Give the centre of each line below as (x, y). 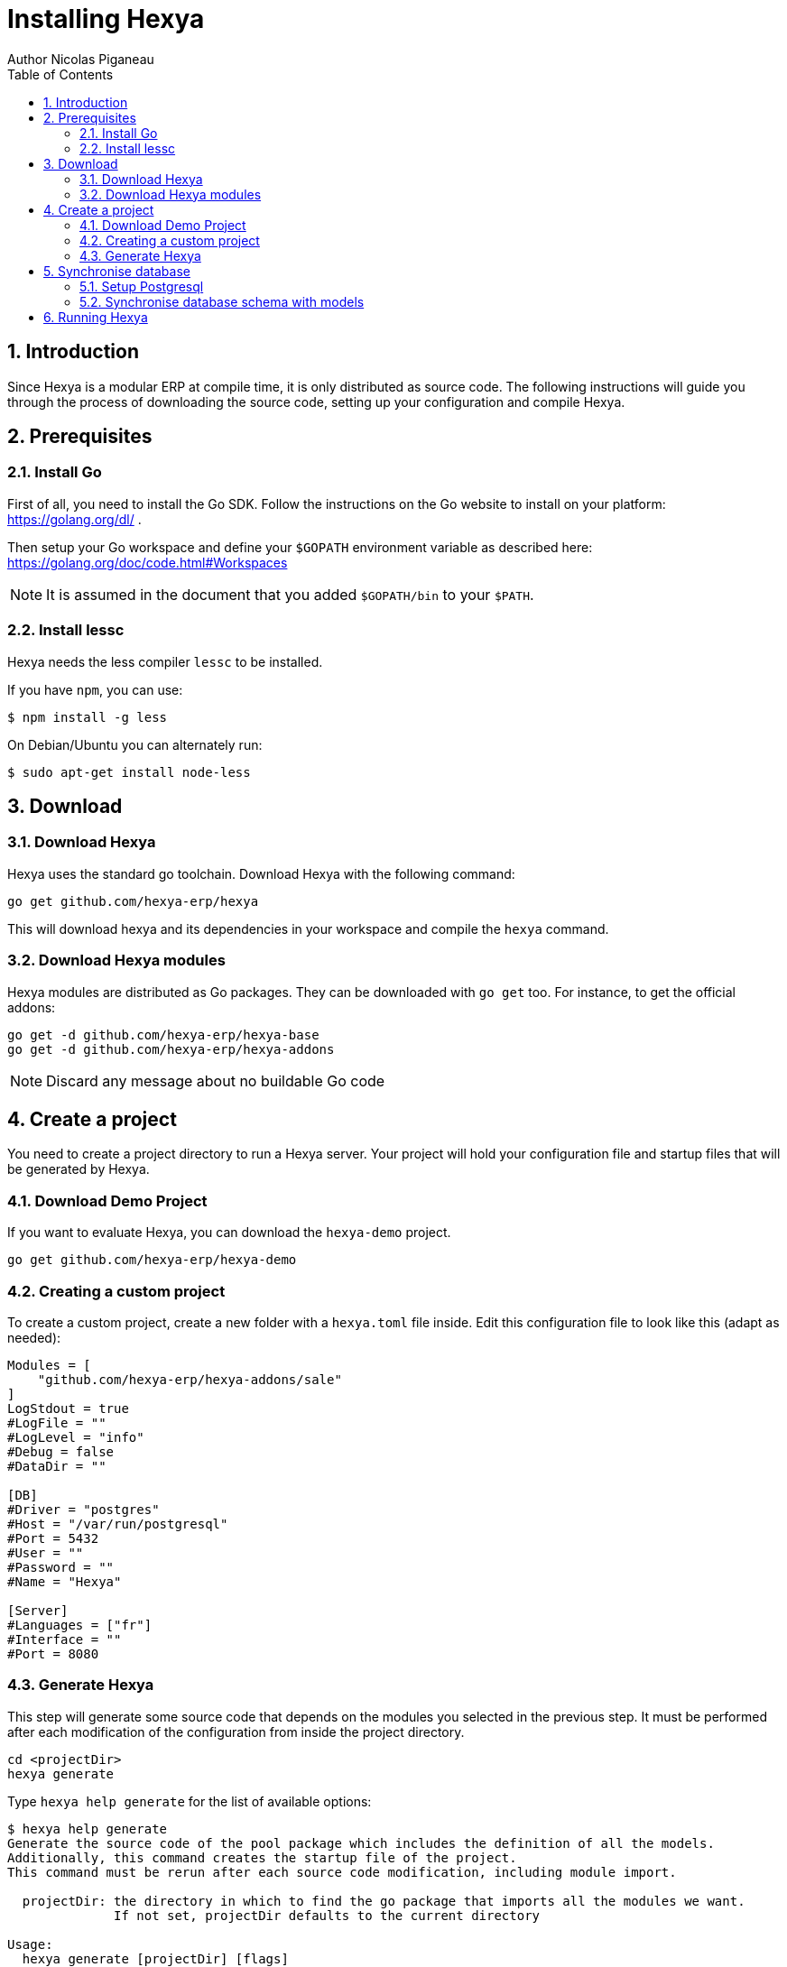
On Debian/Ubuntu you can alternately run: (135, 744)
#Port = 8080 (53, 1653)
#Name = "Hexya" (65, 1581)
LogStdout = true (68, 1408)
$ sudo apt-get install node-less (129, 772)
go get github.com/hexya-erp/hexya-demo (152, 1260)
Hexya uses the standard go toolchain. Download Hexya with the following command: (261, 873)
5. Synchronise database (117, 271)
